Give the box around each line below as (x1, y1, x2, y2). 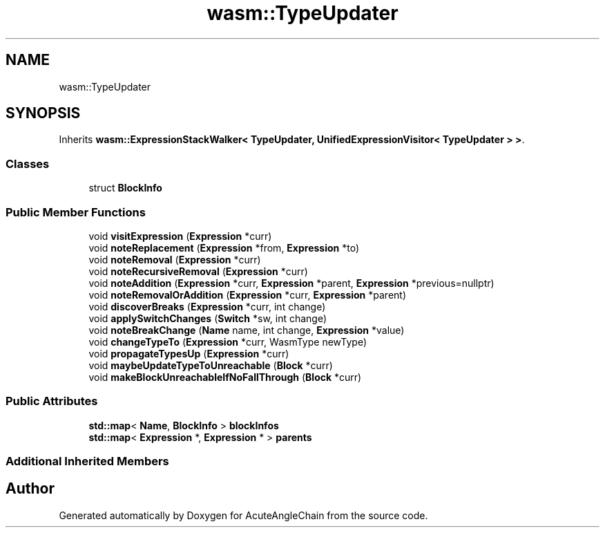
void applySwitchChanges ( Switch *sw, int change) (88, 312, 327, 324)
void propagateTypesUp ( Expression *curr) (88, 347, 289, 359)
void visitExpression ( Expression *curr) (88, 230, 272, 242)
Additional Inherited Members (6, 454, 169, 469)
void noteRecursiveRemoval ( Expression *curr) (88, 265, 308, 277)
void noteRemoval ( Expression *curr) (88, 253, 261, 265)
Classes (6, 156, 50, 171)
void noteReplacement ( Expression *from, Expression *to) (88, 241, 360, 254)
